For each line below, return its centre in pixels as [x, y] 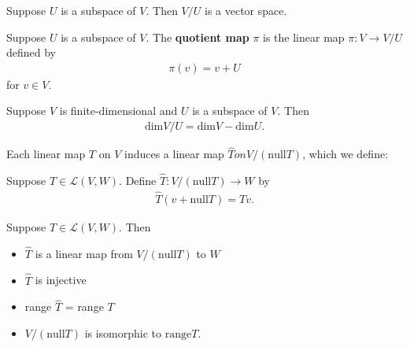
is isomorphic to [123, 332]
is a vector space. [246, 10]
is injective [61, 280]
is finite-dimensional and [118, 111]
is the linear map [304, 37]
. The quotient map [198, 37]
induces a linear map [174, 154]
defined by [31, 52]
